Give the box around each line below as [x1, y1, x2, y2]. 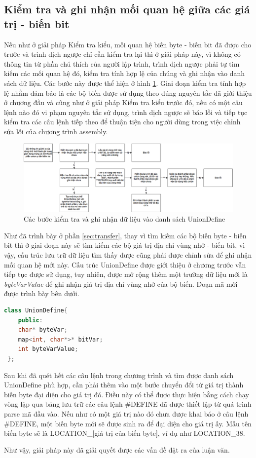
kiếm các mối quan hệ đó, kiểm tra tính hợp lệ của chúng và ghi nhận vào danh [4, 68, 245, 78]
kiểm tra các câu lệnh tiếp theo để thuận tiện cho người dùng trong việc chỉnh [4, 116, 241, 127]
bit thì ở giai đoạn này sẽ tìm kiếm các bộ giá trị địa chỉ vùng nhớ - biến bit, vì [4, 240, 245, 250]
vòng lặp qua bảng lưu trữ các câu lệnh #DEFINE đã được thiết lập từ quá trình [4, 399, 252, 409]
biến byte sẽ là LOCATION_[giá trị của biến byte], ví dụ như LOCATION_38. [4, 428, 245, 438]
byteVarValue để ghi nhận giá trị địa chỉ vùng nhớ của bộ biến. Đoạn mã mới [4, 278, 238, 289]
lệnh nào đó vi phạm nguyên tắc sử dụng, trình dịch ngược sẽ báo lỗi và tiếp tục [4, 107, 248, 117]
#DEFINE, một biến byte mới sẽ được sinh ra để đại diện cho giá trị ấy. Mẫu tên [4, 418, 252, 428]
